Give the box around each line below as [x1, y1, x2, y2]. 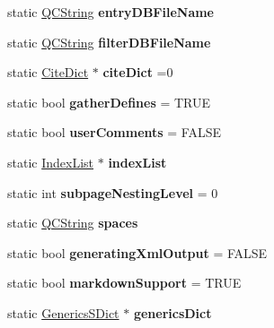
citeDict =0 [102, 63, 173, 82]
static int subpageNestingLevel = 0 [7, 183, 218, 202]
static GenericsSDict [7, 303, 119, 322]
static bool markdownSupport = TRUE [7, 273, 242, 292]
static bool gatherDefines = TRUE [7, 92, 211, 111]
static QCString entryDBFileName [7, 3, 214, 21]
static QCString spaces [7, 213, 138, 232]
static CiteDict [7, 63, 89, 82]
